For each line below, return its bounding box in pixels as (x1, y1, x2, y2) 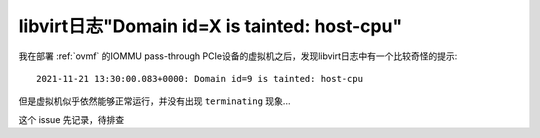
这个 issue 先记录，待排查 (18, 113, 125, 125)
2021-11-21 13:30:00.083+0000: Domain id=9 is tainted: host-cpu (36, 73, 364, 84)
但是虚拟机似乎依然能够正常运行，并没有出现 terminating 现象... (18, 95, 291, 107)
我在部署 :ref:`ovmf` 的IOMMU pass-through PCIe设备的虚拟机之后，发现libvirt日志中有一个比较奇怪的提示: (18, 50, 458, 62)
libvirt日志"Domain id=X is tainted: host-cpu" (18, 15, 403, 37)
